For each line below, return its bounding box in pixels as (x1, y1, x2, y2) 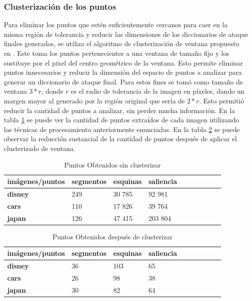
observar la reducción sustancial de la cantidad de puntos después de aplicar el (4, 134, 237, 144)
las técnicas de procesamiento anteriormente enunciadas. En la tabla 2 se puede (4, 124, 240, 134)
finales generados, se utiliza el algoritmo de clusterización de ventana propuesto (4, 38, 239, 49)
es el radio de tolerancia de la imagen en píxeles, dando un (71, 86, 245, 96)
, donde (41, 86, 63, 96)
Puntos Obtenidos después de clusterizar (52, 231, 173, 241)
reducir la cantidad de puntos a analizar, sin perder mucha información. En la (4, 105, 235, 115)
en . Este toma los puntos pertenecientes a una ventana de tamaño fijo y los (4, 48, 229, 58)
